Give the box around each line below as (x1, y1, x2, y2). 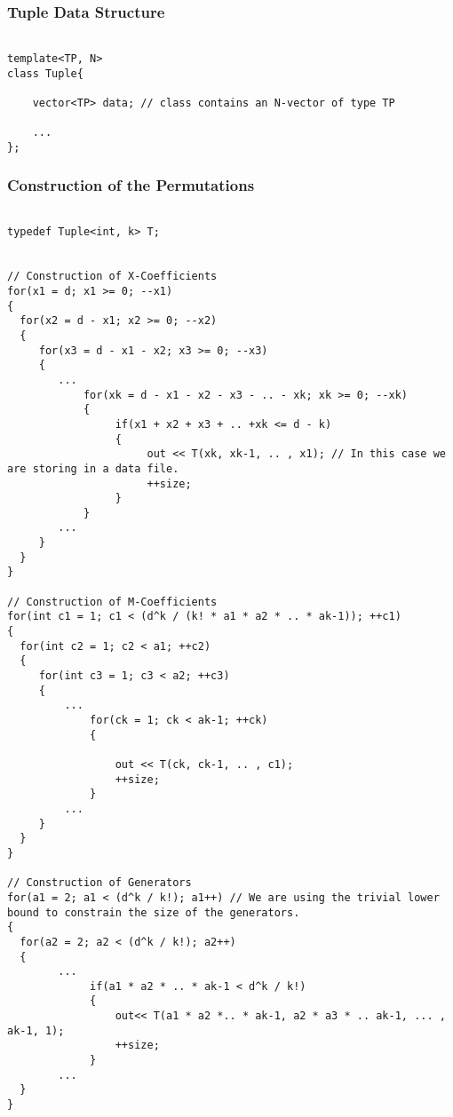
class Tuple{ (7, 67, 83, 80)
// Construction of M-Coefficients (7, 595, 218, 608)
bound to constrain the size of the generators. (7, 906, 300, 919)
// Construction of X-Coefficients (7, 270, 218, 283)
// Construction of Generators (7, 876, 192, 890)
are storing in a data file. (7, 462, 179, 475)
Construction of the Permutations (7, 174, 255, 196)
